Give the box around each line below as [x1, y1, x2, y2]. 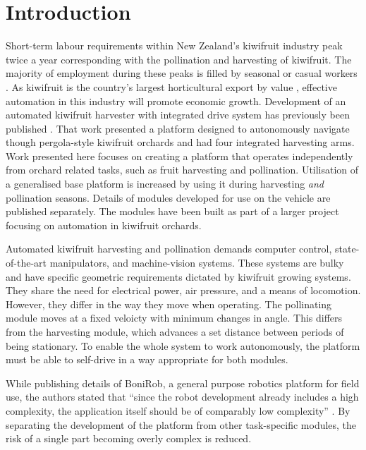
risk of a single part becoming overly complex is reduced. [6, 431, 252, 446]
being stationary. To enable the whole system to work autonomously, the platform [6, 338, 360, 353]
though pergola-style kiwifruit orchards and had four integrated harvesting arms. [6, 135, 355, 150]
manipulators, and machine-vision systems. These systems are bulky [49, 255, 344, 270]
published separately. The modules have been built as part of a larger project [6, 204, 339, 219]
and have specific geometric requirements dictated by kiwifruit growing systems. [6, 269, 351, 284]
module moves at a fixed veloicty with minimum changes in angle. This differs [6, 310, 343, 325]
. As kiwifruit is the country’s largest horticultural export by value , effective [6, 79, 337, 94]
